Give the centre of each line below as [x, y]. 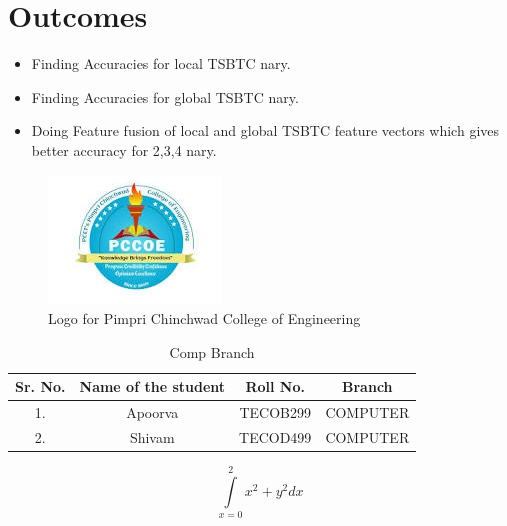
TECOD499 [275, 436]
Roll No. [275, 386]
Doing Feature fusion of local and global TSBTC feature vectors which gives [265, 130]
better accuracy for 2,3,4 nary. [124, 149]
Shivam [152, 436]
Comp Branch [212, 351]
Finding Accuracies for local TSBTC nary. [161, 63]
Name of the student [152, 386]
